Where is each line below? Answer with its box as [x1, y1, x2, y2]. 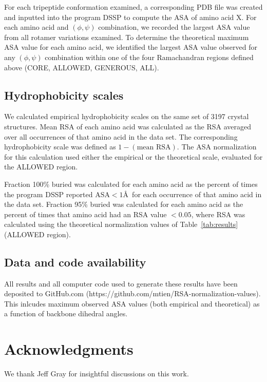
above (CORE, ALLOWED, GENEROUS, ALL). [4, 62, 159, 72]
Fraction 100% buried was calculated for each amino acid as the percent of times [4, 178, 258, 189]
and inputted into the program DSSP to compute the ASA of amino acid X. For [4, 11, 257, 22]
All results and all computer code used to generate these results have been [4, 278, 238, 289]
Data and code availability [4, 254, 146, 270]
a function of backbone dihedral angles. [4, 308, 128, 319]
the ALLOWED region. [4, 161, 78, 172]
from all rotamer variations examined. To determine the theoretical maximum [4, 31, 249, 42]
